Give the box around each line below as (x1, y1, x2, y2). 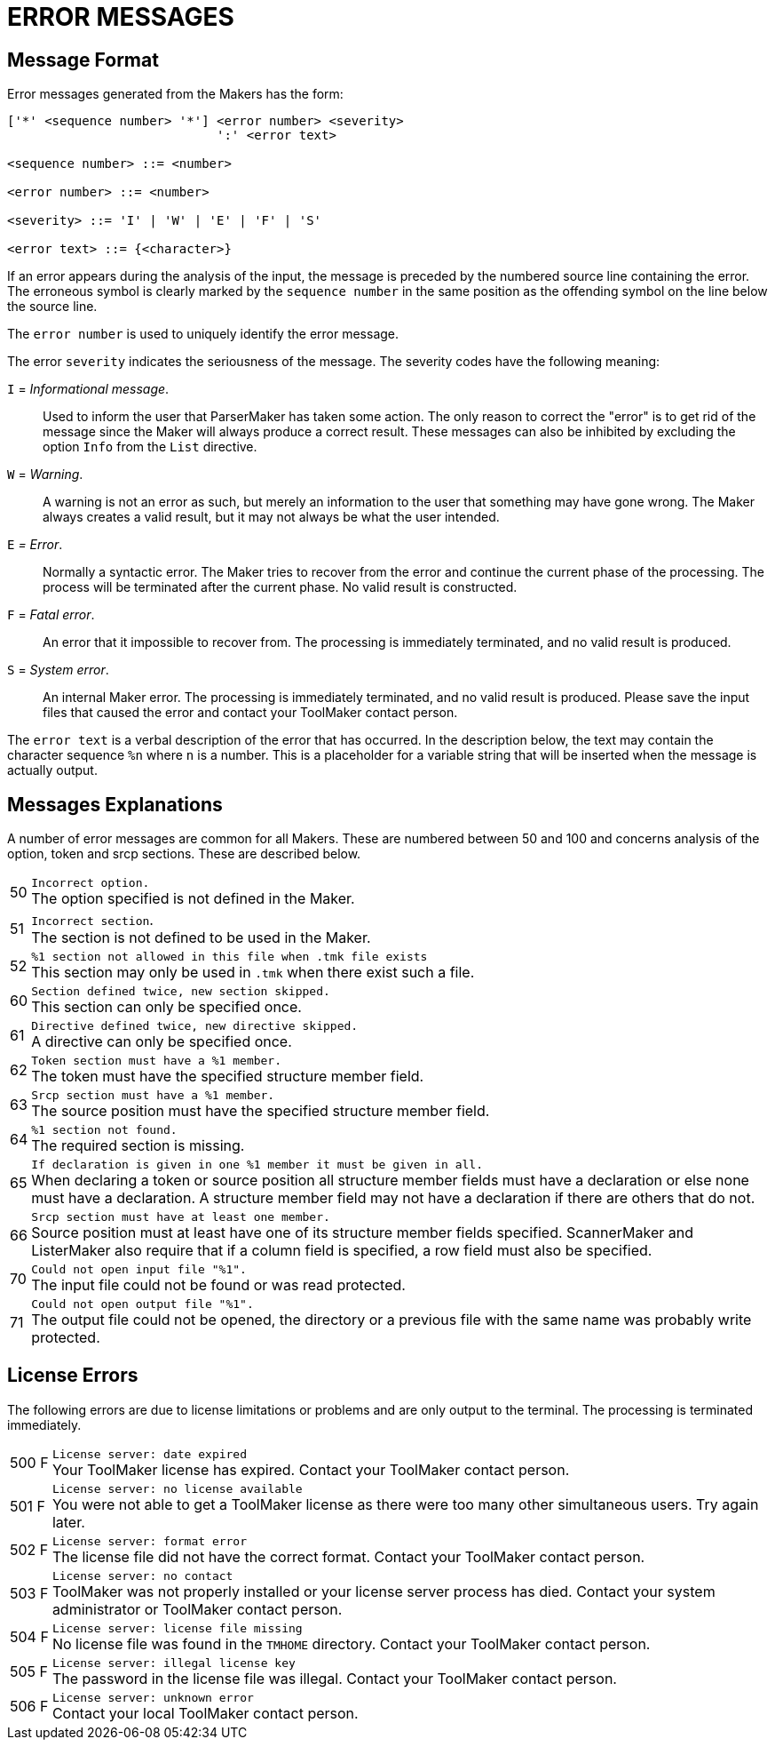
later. (51, 1512, 85, 1531)
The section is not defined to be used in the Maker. (31, 929, 371, 947)
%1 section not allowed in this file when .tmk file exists (31, 950, 428, 964)
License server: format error (51, 1534, 248, 1548)
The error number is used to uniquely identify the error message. (7, 326, 399, 342)
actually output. (7, 762, 98, 778)
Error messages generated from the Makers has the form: (7, 86, 344, 102)
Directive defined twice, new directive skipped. (31, 1019, 359, 1033)
